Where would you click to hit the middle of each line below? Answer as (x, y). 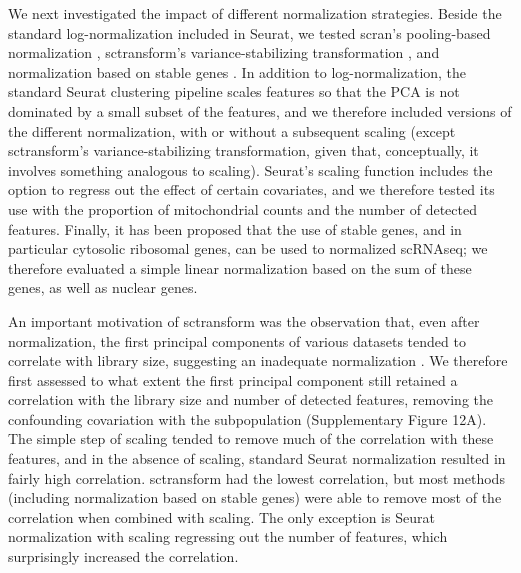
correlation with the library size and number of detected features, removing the (250, 399)
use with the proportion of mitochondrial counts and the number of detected (242, 208)
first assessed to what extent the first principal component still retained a (233, 379)
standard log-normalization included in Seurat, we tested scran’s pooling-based (249, 32)
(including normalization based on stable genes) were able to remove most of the (255, 497)
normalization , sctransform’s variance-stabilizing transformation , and (224, 52)
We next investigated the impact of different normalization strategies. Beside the (255, 13)
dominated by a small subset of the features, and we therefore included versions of (260, 110)
